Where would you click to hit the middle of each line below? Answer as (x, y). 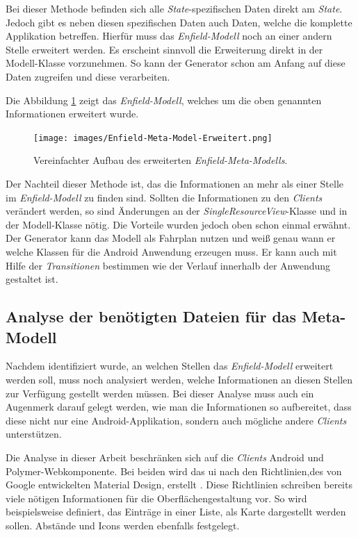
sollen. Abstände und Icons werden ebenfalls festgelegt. (123, 525)
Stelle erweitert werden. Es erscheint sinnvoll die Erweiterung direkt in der (164, 49)
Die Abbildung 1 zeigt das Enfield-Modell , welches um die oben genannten (164, 100)
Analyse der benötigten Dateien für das (151, 316)
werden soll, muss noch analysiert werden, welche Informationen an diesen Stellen (179, 379)
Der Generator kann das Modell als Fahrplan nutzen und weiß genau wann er (171, 238)
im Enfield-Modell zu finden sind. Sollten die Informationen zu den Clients (164, 197)
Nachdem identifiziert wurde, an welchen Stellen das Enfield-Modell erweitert (170, 366)
